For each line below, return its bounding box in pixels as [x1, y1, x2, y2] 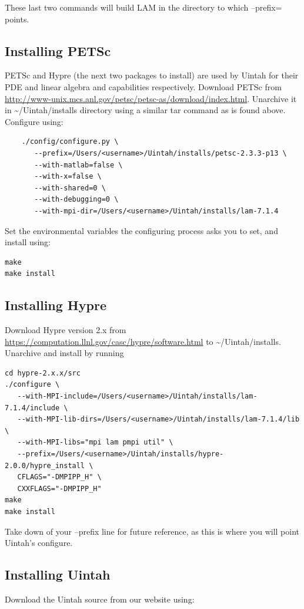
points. [5, 12, 29, 25]
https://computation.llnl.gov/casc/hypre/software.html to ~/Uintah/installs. [5, 335, 281, 347]
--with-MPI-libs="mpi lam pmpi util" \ [17, 438, 173, 447]
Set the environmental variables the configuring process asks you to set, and [5, 224, 278, 236]
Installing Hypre [5, 296, 106, 314]
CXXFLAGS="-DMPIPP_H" [17, 484, 102, 493]
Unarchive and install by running [5, 347, 124, 359]
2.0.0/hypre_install [5, 461, 85, 470]
